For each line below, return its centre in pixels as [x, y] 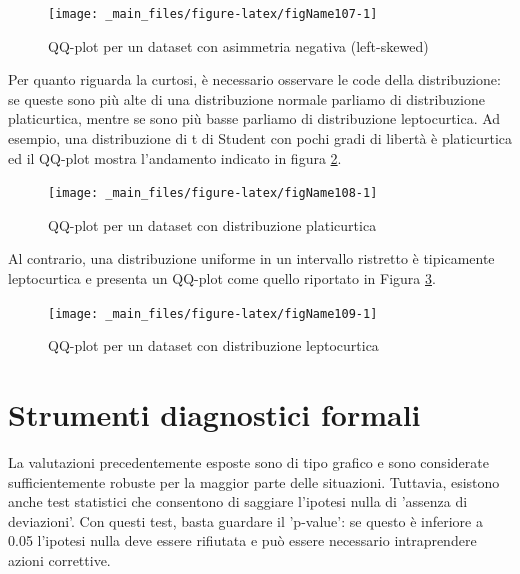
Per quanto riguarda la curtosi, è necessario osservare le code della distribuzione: [254, 79]
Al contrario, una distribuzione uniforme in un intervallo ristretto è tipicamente [251, 258]
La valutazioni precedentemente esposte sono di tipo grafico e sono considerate [248, 462]
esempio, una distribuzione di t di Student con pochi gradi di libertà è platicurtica [260, 138]
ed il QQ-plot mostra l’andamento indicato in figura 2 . [175, 157]
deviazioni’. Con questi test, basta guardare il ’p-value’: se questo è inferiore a [245, 520]
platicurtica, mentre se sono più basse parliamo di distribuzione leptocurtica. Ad [254, 118]
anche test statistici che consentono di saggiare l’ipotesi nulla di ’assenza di [238, 501]
